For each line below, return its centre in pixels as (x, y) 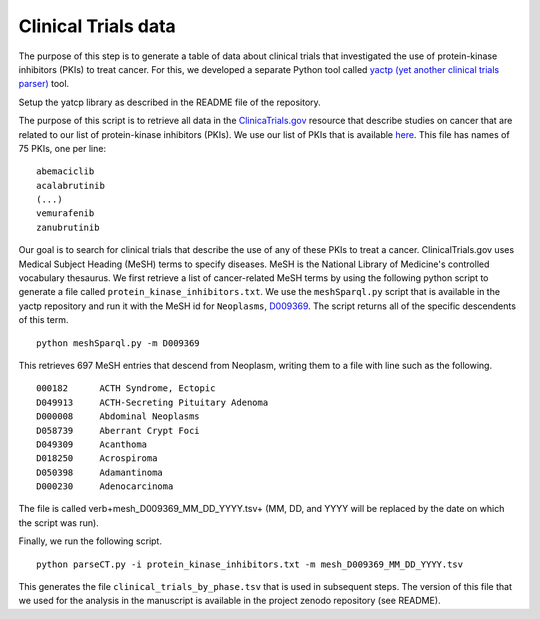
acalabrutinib (70, 185)
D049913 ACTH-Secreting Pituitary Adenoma (152, 402)
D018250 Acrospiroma (97, 458)
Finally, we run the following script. (90, 541)
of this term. (43, 320)
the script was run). (58, 522)
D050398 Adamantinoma (100, 472)
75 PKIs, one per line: (62, 148)
